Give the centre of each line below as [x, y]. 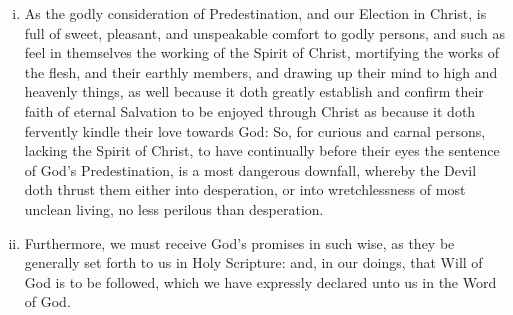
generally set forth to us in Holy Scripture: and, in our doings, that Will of [253, 262]
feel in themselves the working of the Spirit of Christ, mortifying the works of [261, 52]
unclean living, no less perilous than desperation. [174, 208]
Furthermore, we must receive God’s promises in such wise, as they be [239, 242]
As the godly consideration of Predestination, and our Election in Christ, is [255, 13]
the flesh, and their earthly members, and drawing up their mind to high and [261, 71]
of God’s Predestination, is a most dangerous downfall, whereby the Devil [250, 169]
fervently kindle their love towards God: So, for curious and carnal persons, [255, 130]
